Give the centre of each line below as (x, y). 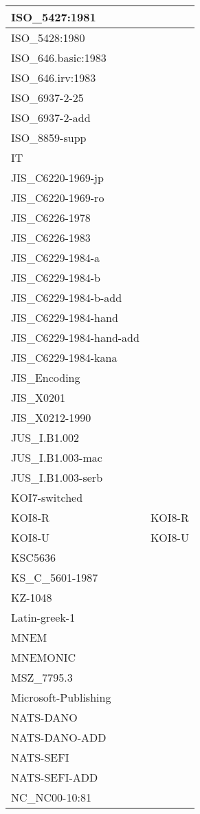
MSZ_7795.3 (42, 677)
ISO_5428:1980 (48, 38)
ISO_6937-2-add (51, 118)
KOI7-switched (47, 497)
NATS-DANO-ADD (59, 737)
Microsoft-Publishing (61, 697)
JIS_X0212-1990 (51, 417)
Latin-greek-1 (43, 617)
